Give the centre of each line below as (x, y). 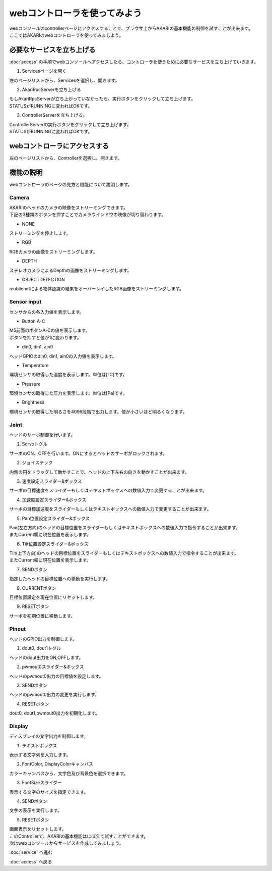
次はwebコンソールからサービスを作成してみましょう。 (66, 843)
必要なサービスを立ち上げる (52, 50)
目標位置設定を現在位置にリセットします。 (53, 597)
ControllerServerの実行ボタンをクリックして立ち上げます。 (70, 124)
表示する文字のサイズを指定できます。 (49, 792)
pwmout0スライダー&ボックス (53, 667)
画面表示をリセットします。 (38, 829)
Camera (19, 197)
